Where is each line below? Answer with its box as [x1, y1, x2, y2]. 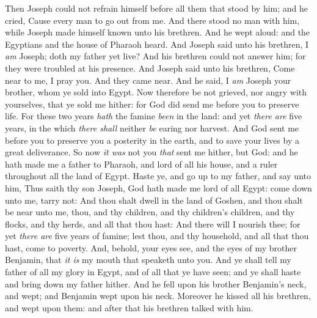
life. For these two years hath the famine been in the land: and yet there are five [5, 109, 302, 122]
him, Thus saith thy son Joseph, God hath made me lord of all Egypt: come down [5, 181, 312, 194]
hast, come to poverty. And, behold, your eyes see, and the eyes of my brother [5, 241, 297, 254]
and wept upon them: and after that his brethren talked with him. [5, 301, 253, 314]
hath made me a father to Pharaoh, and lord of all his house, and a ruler [5, 157, 278, 170]
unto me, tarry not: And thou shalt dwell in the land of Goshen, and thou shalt [5, 193, 303, 206]
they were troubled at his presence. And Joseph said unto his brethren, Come [5, 61, 295, 74]
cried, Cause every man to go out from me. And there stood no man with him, [5, 13, 300, 26]
